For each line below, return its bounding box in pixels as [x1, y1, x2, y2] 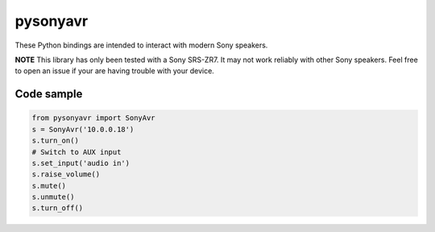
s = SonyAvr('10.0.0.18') [31, 125, 135, 134]
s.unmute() [31, 193, 75, 201]
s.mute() [31, 181, 67, 190]
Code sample [14, 87, 83, 101]
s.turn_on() [31, 136, 80, 145]
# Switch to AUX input [31, 147, 122, 156]
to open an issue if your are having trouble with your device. [14, 66, 215, 76]
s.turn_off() [31, 204, 84, 213]
